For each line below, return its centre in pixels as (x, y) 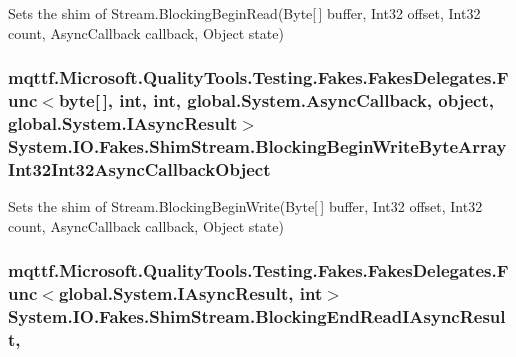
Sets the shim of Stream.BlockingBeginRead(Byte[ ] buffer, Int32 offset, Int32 (244, 13)
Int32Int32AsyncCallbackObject (139, 168)
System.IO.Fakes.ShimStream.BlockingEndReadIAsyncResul (257, 316)
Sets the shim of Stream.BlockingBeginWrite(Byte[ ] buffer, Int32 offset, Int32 (245, 206)
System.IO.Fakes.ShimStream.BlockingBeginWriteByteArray (257, 145)
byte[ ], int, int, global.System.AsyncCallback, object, (276, 100)
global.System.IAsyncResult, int (190, 293)
